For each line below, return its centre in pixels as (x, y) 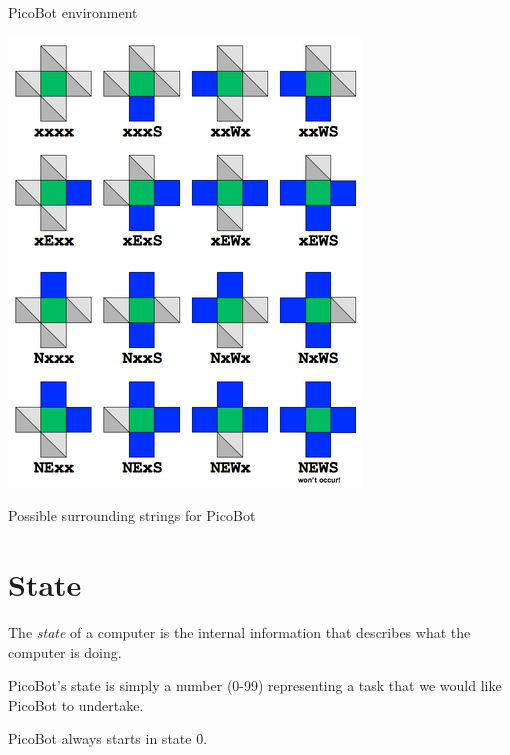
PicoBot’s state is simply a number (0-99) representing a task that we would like (255, 685)
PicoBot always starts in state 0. (108, 738)
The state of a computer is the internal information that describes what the (239, 631)
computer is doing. (65, 651)
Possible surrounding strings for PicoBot (132, 515)
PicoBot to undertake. (76, 704)
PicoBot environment (73, 12)
